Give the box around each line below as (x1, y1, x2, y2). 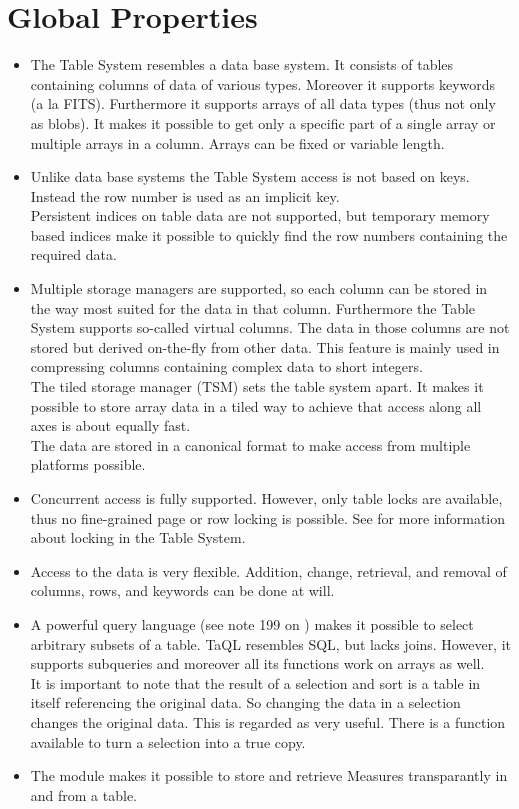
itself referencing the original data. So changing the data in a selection (30, 692, 461, 713)
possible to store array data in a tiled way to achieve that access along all (30, 395, 482, 416)
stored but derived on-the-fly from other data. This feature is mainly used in (30, 336, 500, 357)
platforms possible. (30, 454, 146, 475)
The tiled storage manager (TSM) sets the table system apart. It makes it (30, 376, 484, 397)
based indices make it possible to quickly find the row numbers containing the (30, 224, 508, 245)
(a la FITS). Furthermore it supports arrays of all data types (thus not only (30, 93, 496, 114)
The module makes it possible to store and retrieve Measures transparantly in (30, 765, 508, 786)
